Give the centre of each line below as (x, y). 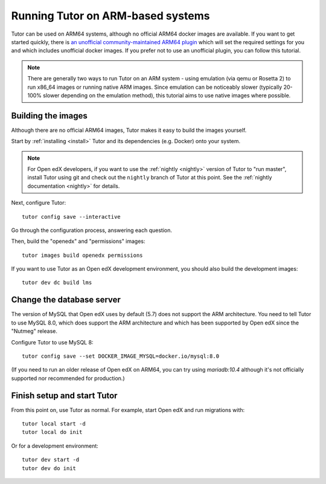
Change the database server (66, 300)
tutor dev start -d (51, 460)
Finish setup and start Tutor (64, 395)
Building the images (49, 116)
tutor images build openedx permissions (82, 255)
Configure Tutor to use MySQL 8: (52, 342)
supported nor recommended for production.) (68, 378)
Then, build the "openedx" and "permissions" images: (78, 241)
